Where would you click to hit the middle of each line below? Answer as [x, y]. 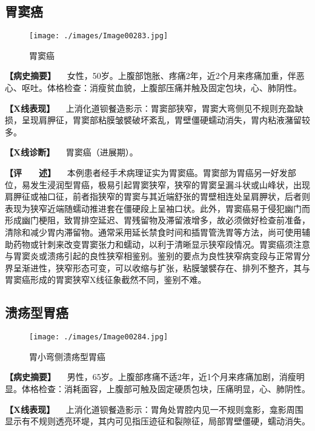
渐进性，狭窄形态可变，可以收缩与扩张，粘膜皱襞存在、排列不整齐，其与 [166, 267]
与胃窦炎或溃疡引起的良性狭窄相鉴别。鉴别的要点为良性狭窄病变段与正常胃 [153, 256]
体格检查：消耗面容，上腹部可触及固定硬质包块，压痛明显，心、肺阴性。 [166, 389]
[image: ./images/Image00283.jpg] [99, 36]
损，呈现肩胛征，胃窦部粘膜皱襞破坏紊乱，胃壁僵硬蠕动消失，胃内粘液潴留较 [157, 120]
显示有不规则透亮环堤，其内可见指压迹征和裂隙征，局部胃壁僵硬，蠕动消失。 [157, 421]
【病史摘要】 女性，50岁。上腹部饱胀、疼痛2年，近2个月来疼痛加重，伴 [151, 76]
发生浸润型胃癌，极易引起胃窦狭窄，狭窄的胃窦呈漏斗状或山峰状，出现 [170, 184]
